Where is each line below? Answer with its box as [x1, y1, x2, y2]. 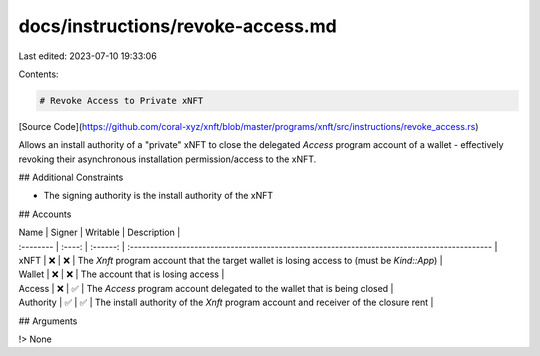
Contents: [18, 68, 59, 80]
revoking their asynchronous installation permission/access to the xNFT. [18, 153, 317, 165]
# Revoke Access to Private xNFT [39, 95, 204, 106]
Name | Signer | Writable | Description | [18, 226, 181, 239]
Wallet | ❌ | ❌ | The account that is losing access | [18, 268, 225, 280]
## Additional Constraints [18, 171, 124, 184]
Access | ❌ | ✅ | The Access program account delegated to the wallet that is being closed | [18, 282, 394, 294]
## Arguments [18, 315, 78, 327]
